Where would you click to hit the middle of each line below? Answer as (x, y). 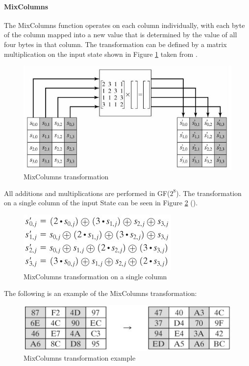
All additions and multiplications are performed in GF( (87, 193)
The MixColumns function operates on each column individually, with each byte (124, 25)
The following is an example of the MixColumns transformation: (100, 293)
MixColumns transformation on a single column (95, 277)
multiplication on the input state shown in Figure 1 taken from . (101, 54)
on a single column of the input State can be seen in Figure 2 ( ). (101, 203)
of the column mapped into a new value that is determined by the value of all (121, 35)
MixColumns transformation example (80, 357)
